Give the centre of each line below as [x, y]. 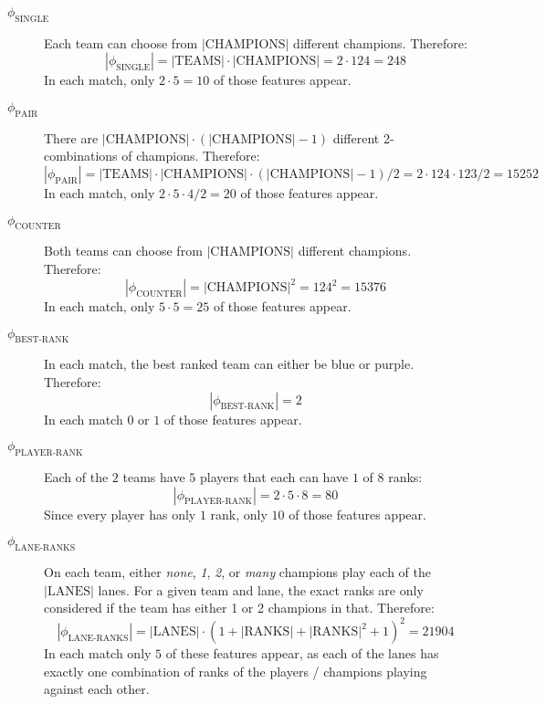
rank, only [239, 514]
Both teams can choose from [123, 251]
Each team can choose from [121, 42]
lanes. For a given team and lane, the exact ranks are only [261, 589]
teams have [154, 477]
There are [71, 137]
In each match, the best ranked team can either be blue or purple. [229, 364]
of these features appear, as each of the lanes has [302, 653]
